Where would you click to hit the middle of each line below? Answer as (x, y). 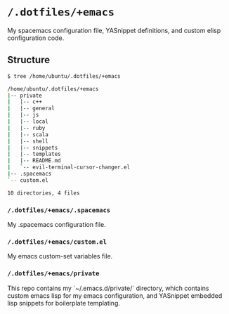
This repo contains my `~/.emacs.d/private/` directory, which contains (108, 288)
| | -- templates (34, 154)
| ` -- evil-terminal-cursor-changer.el (69, 167)
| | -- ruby (26, 128)
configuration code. (36, 38)
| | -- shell (28, 141)
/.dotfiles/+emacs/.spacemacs (59, 210)
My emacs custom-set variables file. (60, 256)
